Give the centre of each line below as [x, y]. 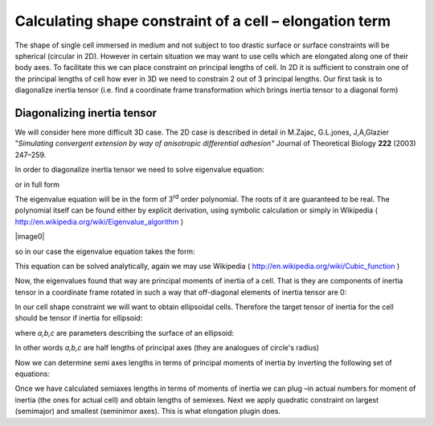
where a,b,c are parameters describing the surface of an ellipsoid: [125, 333]
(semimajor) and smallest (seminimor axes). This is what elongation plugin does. [148, 412]
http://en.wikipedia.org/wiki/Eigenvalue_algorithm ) [99, 221]
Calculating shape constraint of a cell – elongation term [203, 21]
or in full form [37, 184]
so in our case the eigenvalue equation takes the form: [105, 251]
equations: [32, 374]
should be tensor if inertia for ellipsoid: [79, 318]
